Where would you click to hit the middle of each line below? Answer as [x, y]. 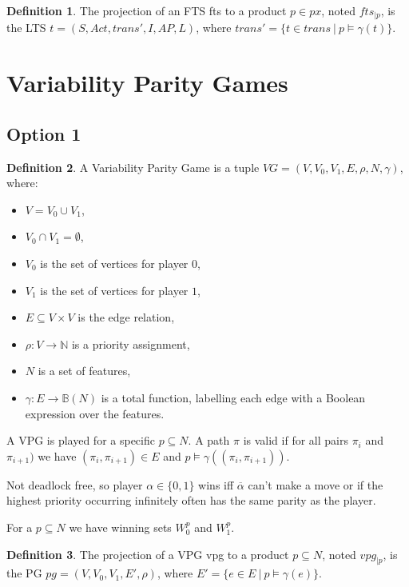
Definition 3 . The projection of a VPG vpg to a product [148, 554]
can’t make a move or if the [316, 484]
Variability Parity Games [147, 83]
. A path [209, 440]
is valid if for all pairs [296, 440]
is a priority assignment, [131, 343]
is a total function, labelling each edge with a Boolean [233, 397]
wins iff [216, 484]
